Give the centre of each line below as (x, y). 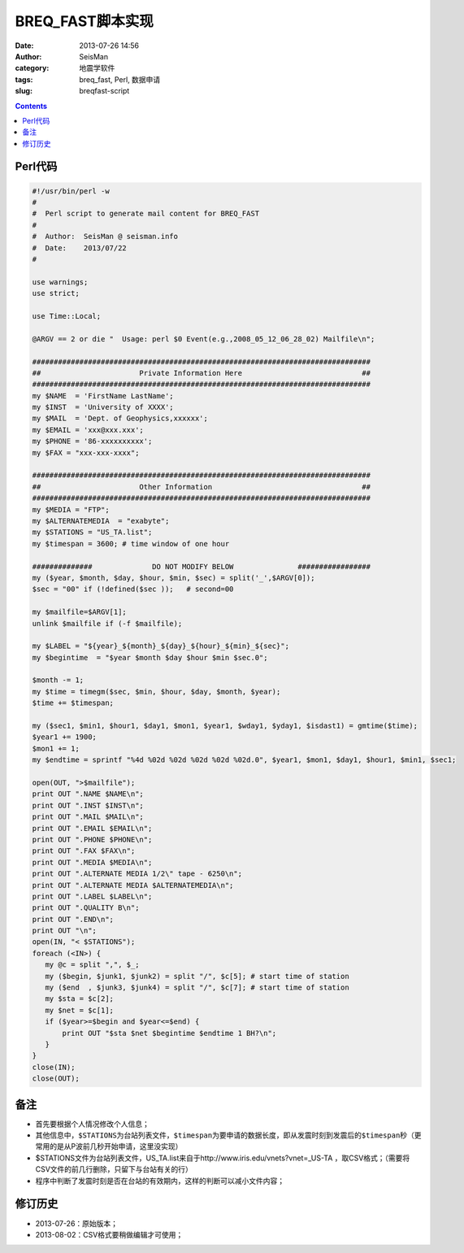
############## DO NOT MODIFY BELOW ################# (202, 566)
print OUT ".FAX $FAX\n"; (84, 851)
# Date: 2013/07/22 (80, 248)
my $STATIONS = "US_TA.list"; (92, 532)
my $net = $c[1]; (79, 1010)
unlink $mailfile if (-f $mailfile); (107, 623)
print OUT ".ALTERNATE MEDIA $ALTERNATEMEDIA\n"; (133, 885)
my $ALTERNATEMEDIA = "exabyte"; (101, 521)
